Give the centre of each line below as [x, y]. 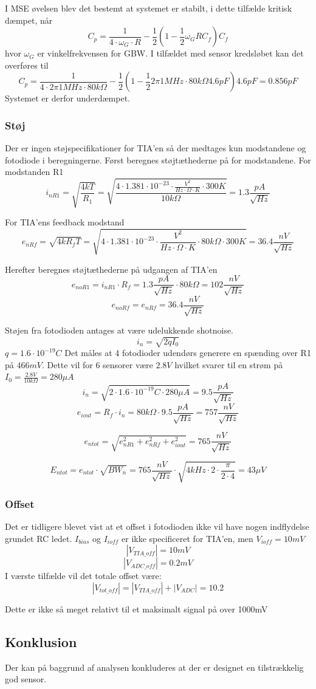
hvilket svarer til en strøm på [229, 364]
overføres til [27, 65]
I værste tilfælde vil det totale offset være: [83, 576]
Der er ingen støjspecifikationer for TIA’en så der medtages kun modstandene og [156, 148]
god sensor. [26, 679]
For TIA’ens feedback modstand [65, 222]
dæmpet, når [29, 20]
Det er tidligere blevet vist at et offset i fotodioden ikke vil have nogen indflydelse [157, 526]
